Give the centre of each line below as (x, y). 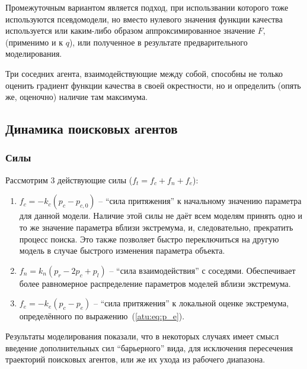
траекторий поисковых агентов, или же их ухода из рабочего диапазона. (135, 359)
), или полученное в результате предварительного (158, 42)
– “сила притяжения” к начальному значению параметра (200, 201)
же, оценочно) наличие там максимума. (77, 97)
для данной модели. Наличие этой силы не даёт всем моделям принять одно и (161, 216)
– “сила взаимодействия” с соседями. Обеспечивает (202, 270)
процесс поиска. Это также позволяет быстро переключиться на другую (149, 239)
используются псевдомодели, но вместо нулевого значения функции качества (144, 19)
